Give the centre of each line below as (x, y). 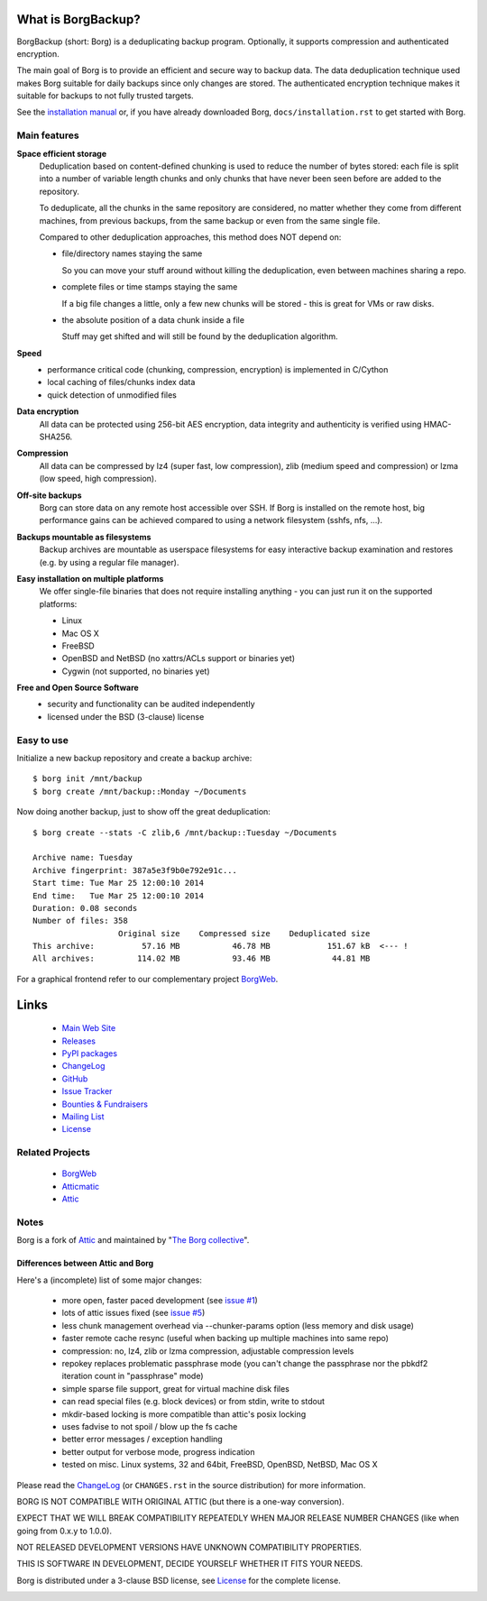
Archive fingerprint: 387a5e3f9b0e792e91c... (135, 870)
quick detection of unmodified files (112, 395)
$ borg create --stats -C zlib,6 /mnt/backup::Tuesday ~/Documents (185, 833)
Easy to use (43, 740)
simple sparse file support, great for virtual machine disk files (176, 1388)
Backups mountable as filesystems (84, 537)
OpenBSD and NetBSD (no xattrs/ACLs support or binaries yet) (179, 658)
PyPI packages (89, 1054)
